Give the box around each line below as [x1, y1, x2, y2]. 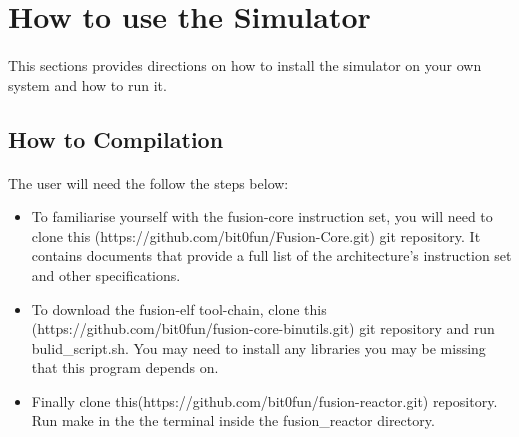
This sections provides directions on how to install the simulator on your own [8, 54, 482, 75]
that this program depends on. [31, 357, 219, 378]
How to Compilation [8, 123, 224, 154]
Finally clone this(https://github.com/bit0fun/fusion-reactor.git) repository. [31, 390, 498, 411]
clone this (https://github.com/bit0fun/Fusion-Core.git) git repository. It [31, 225, 481, 246]
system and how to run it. [8, 74, 167, 95]
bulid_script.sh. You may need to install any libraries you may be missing [31, 337, 486, 358]
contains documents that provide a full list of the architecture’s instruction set [31, 245, 512, 266]
